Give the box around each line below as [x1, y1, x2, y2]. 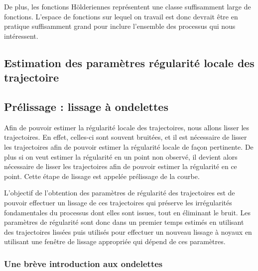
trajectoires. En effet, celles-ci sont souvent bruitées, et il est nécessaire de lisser [4, 132, 247, 142]
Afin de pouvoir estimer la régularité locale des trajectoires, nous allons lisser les [4, 122, 250, 132]
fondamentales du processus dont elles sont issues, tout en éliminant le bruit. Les [4, 207, 251, 217]
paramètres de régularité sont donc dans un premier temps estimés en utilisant [4, 217, 244, 227]
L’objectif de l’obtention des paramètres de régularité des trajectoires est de [4, 187, 235, 198]
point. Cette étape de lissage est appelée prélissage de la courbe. [4, 171, 200, 181]
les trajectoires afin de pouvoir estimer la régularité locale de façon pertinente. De [4, 141, 254, 152]
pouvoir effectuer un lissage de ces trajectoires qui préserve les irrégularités [4, 197, 232, 207]
